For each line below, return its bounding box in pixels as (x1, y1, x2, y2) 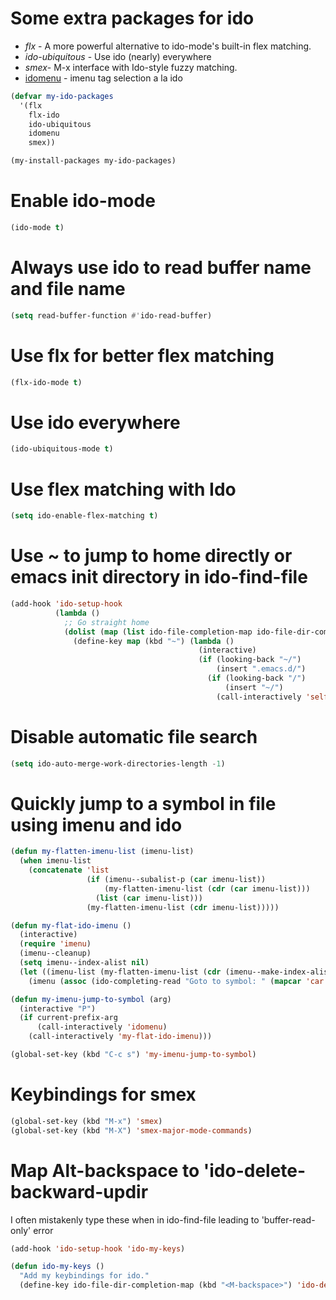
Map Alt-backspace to (10, 1159, 200, 1182)
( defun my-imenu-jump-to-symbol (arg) (10, 994, 172, 1004)
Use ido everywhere (10, 411, 181, 434)
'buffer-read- (261, 1213, 316, 1226)
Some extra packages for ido (10, 7, 255, 30)
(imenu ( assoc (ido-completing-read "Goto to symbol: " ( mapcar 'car (28, 976, 325, 986)
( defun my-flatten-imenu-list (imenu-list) (10, 847, 195, 857)
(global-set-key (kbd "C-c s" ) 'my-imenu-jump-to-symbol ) (10, 1050, 257, 1060)
